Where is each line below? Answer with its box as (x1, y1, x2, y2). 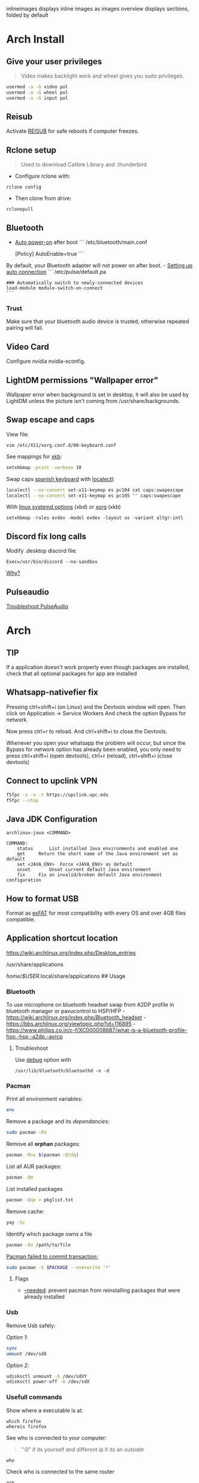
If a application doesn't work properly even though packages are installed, (6, 664, 190, 671)
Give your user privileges (6, 56, 102, 67)
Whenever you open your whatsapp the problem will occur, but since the (6, 739, 186, 747)
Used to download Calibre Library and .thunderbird (20, 161, 147, 168)
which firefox (6, 1418, 42, 1424)
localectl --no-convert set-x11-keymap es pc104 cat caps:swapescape (6, 487, 184, 493)
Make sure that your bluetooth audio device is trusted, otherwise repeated (6, 318, 189, 325)
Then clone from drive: (14, 195, 72, 202)
